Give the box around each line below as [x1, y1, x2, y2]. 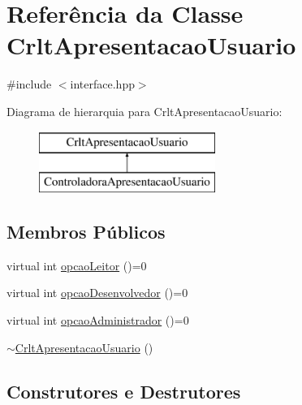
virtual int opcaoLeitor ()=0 [6, 256, 147, 274]
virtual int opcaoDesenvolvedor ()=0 [6, 284, 188, 301]
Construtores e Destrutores [6, 378, 241, 403]
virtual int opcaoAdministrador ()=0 [6, 312, 189, 329]
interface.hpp [70, 75, 135, 93]
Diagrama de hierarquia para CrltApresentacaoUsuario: [6, 102, 283, 119]
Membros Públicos [6, 219, 166, 244]
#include [6, 75, 52, 93]
